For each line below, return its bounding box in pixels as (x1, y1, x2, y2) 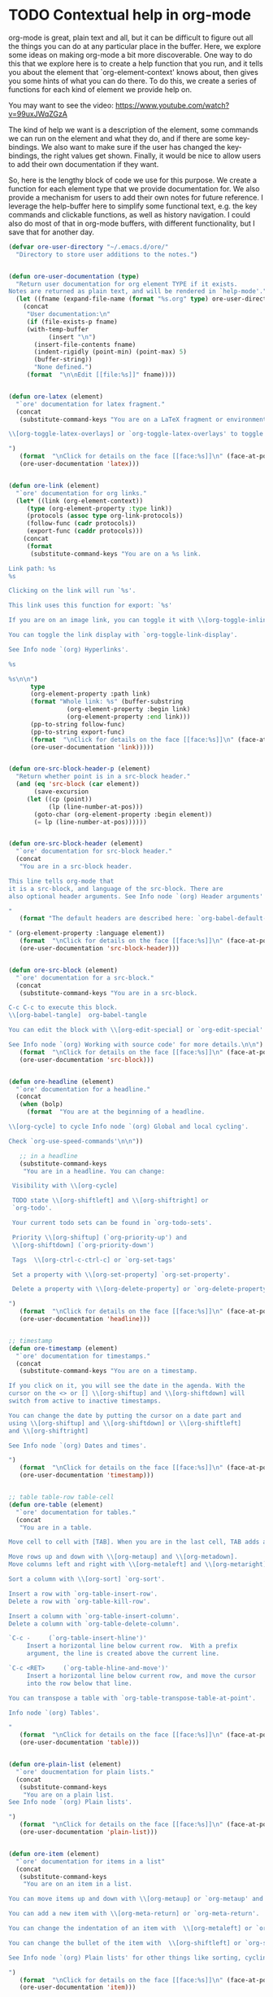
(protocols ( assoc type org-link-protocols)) (26, 511, 184, 520)
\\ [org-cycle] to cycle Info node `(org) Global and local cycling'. (8, 1122, 249, 1131)
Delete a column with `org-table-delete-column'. (8, 1619, 180, 1628)
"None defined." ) (33, 363, 93, 371)
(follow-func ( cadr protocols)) (26, 520, 136, 528)
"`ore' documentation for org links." (15, 489, 148, 498)
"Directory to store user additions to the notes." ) (15, 250, 198, 258)
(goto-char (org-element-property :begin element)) (33, 810, 213, 819)
